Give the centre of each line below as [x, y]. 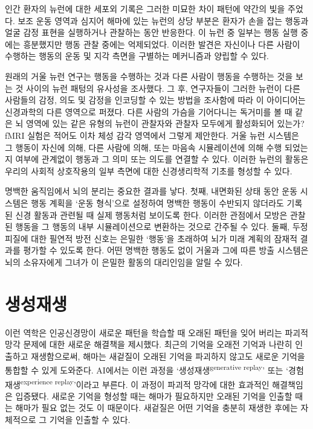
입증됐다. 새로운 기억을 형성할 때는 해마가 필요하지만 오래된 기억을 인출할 [154, 396]
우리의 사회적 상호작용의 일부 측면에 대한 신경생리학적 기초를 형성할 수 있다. [149, 170]
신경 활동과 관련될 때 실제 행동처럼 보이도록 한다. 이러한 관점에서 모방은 [151, 214]
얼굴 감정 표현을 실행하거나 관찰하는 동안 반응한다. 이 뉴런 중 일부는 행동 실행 [151, 32]
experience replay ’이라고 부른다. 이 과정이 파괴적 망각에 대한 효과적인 [145, 383]
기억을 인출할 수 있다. [90, 420]
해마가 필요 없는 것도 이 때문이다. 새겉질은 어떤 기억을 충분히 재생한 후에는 [156, 408]
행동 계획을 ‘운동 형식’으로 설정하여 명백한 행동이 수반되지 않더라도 [157, 202]
